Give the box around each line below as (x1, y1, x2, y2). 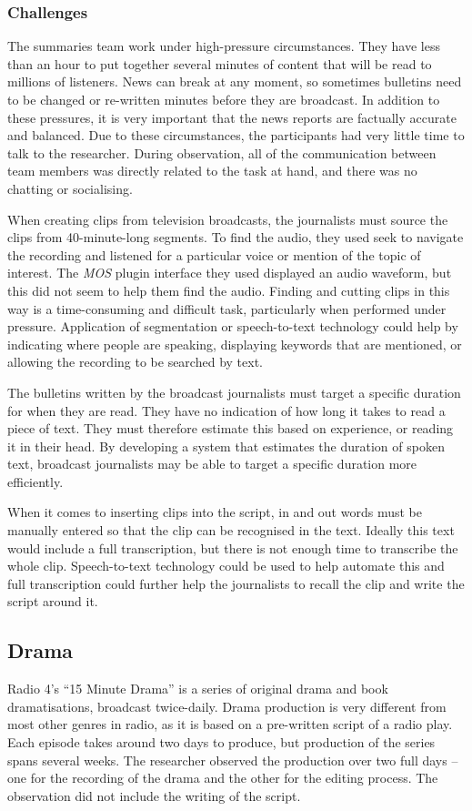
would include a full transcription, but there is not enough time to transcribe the (7, 538, 458, 557)
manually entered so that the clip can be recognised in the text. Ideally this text (7, 521, 455, 540)
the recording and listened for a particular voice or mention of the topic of (7, 245, 421, 264)
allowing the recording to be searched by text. (7, 352, 263, 371)
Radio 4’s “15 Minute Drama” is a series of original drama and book (7, 679, 388, 698)
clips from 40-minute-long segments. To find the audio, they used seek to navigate (7, 228, 464, 247)
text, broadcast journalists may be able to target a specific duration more (7, 454, 417, 473)
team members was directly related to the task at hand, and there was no (7, 161, 417, 180)
